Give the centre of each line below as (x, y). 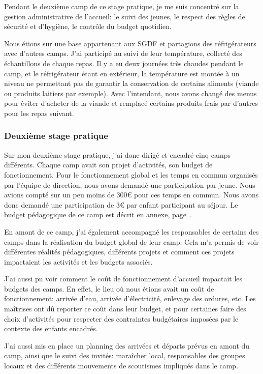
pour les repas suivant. (39, 113)
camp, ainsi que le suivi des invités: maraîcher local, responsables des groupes (125, 355)
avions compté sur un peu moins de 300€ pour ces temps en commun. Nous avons (131, 195)
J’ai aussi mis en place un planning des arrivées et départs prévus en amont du (127, 345)
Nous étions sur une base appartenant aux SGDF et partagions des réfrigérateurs (130, 43)
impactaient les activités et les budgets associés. (78, 261)
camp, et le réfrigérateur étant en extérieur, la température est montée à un (122, 73)
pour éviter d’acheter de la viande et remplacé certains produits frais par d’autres (131, 103)
